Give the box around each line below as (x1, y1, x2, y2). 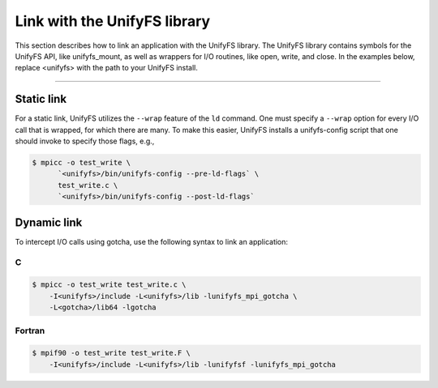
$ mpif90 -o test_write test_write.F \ (32, 348, 191, 358)
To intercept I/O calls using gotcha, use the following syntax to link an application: (15, 237, 288, 246)
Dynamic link (15, 215, 83, 229)
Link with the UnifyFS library (15, 12, 211, 30)
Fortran (15, 325, 45, 336)
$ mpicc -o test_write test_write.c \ (32, 280, 187, 289)
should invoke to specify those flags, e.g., (15, 136, 155, 146)
